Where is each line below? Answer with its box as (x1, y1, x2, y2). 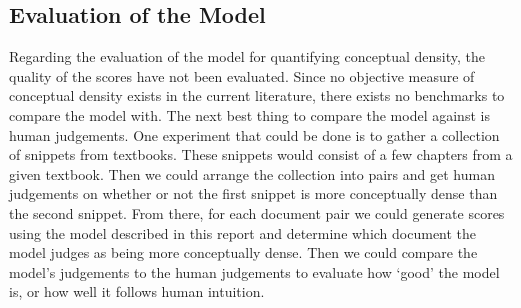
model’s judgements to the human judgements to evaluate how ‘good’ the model (9, 261, 500, 282)
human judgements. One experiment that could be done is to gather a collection (9, 124, 500, 145)
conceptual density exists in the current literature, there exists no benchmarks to (9, 85, 505, 106)
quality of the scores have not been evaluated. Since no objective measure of (9, 65, 475, 86)
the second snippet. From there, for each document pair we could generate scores (9, 202, 505, 223)
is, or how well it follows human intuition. (9, 281, 265, 302)
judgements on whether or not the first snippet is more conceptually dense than (9, 183, 498, 204)
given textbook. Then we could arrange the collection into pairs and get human (9, 163, 495, 184)
